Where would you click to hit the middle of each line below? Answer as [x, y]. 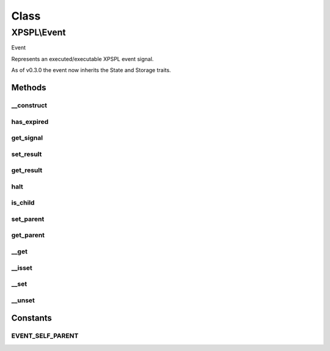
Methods [29, 88]
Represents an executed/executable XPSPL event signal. [82, 59]
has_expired [30, 121]
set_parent [28, 219]
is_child [23, 203]
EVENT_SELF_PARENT [45, 336]
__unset [23, 300]
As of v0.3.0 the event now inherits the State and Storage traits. [91, 70]
